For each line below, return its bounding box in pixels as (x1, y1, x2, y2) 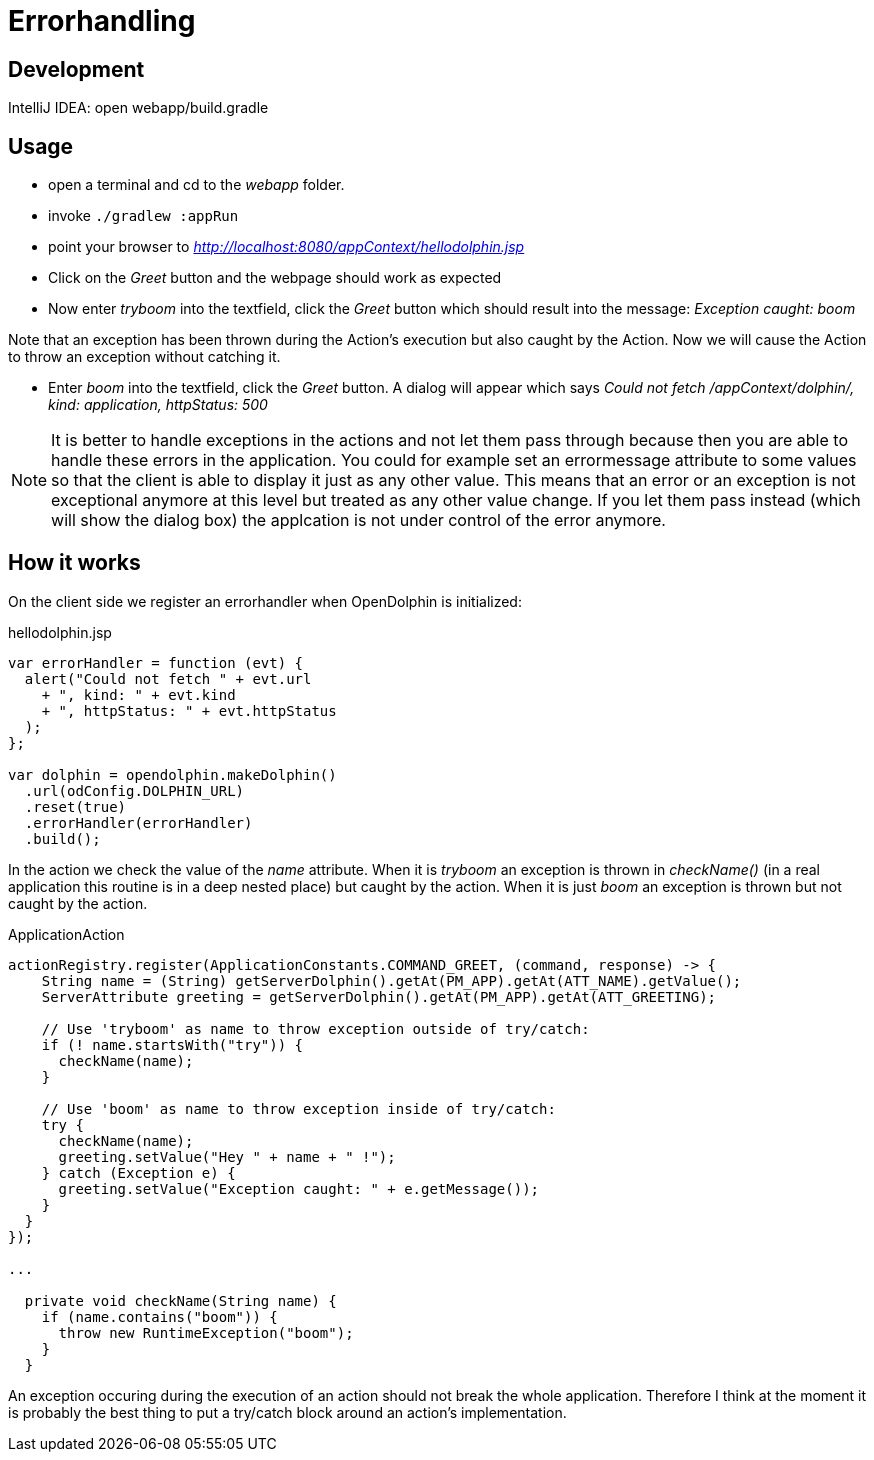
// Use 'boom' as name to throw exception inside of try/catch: (41, 1100, 556, 1117)
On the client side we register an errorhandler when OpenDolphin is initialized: (8, 592, 522, 610)
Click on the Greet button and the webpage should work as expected (48, 269, 502, 287)
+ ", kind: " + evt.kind (41, 686, 236, 703)
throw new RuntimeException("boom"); (58, 1324, 354, 1341)
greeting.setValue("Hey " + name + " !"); (58, 1148, 396, 1165)
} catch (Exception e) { (41, 1164, 236, 1181)
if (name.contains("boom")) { (41, 1308, 278, 1325)
